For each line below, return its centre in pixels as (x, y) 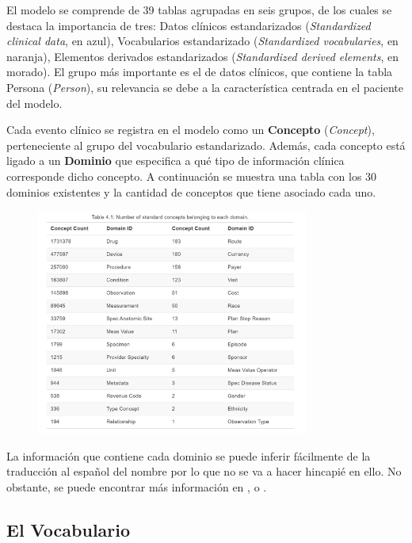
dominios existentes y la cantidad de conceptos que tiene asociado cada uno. (191, 191)
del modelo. (34, 103)
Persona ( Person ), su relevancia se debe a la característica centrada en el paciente (205, 87)
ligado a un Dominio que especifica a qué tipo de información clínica (175, 161)
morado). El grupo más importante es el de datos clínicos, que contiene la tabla (200, 72)
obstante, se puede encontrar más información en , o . (137, 486)
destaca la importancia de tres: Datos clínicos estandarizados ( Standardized (189, 25)
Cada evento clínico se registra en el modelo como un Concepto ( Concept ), (191, 130)
